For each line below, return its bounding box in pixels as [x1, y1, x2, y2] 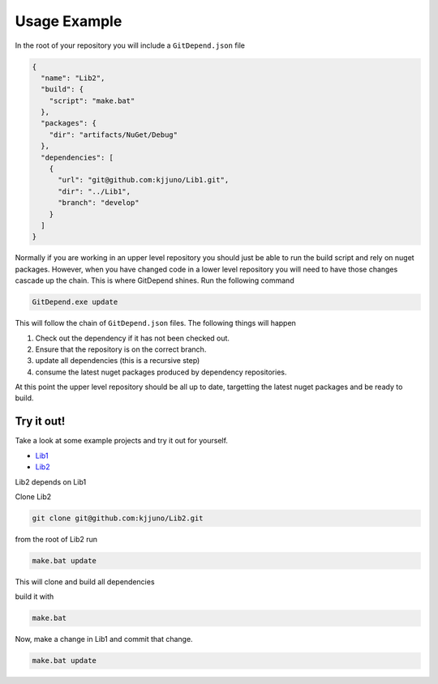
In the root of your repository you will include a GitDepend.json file [15, 41, 245, 50]
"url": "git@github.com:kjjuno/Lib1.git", [58, 175, 230, 185]
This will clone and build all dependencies [15, 576, 155, 587]
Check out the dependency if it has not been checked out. [35, 333, 230, 343]
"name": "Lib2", [41, 73, 105, 83]
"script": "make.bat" [49, 96, 135, 105]
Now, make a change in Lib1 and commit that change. [15, 635, 194, 644]
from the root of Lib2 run [15, 534, 97, 544]
